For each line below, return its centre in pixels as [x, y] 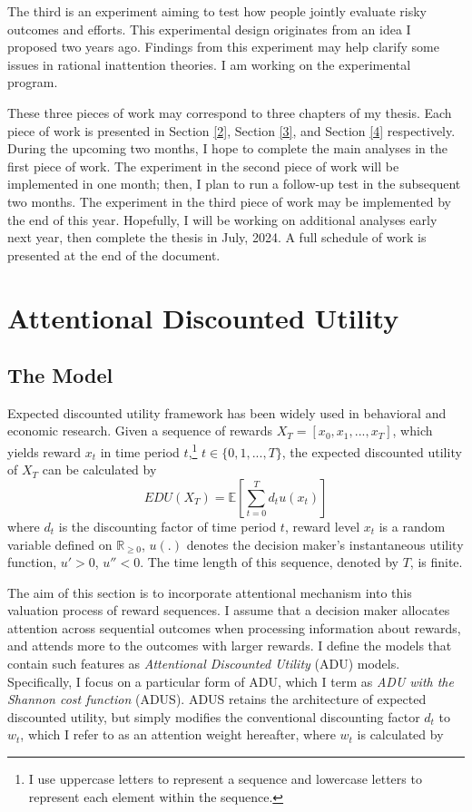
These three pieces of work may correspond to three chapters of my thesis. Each [230, 112]
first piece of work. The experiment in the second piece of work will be [203, 166]
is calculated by [400, 734]
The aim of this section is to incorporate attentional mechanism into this [210, 592]
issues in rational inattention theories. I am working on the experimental [209, 64]
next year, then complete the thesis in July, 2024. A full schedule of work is [217, 237]
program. [33, 82]
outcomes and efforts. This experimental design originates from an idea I [209, 29]
